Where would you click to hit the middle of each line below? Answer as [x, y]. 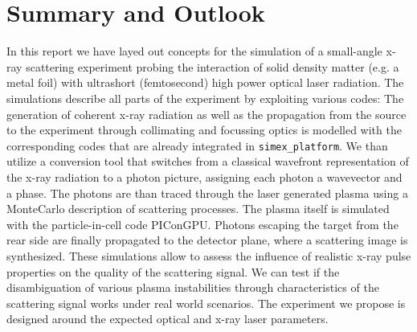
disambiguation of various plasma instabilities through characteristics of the [193, 287]
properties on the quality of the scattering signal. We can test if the [173, 271]
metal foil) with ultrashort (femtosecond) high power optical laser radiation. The [205, 82]
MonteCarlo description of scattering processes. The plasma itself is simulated [198, 209]
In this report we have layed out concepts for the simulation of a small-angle [194, 51]
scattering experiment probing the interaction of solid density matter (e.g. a [213, 66]
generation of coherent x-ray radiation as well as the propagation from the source [206, 114]
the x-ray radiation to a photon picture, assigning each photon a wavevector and [204, 176]
